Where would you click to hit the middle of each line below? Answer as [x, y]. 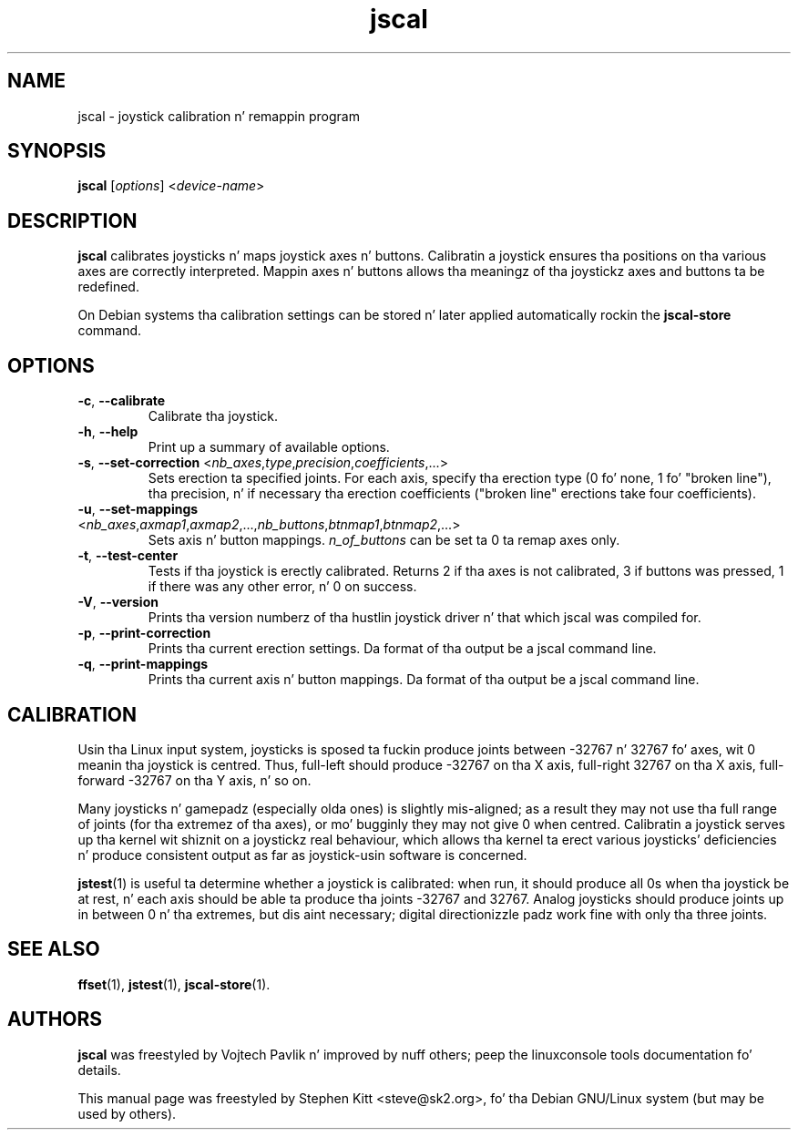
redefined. [108, 287]
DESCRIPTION [72, 220]
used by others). [127, 1113]
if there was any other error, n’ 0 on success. [282, 587]
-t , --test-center [128, 556]
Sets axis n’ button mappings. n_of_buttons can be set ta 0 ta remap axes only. [384, 540]
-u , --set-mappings [138, 509]
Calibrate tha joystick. [213, 416]
